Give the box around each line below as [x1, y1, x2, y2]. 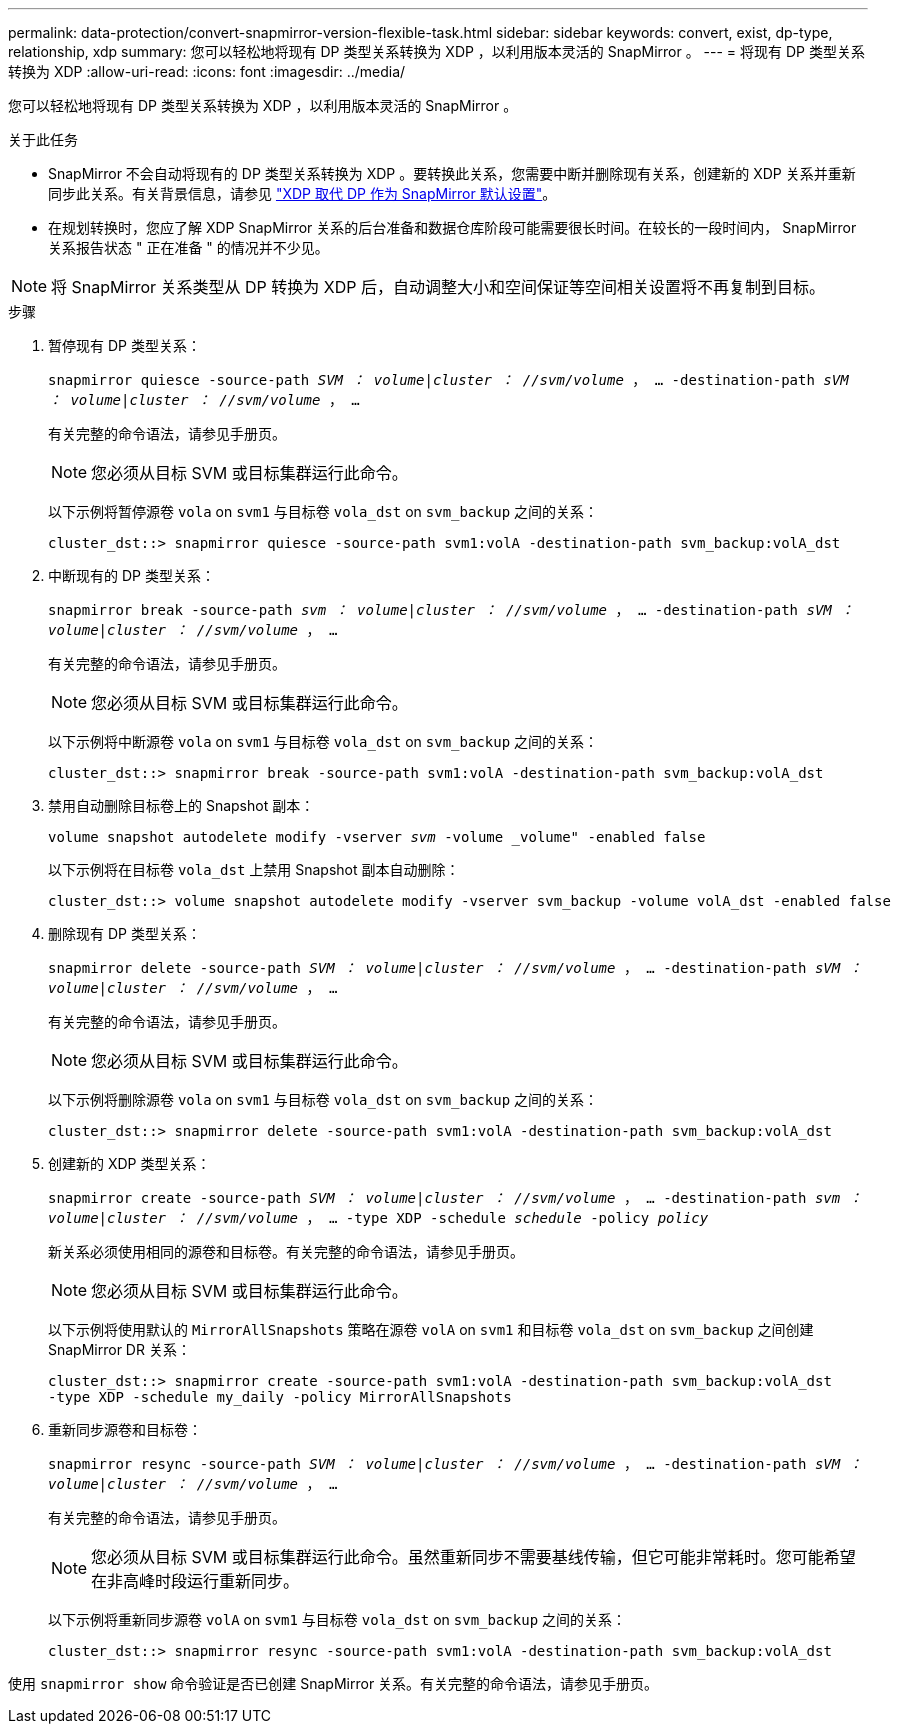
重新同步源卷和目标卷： [48, 1421, 202, 1438]
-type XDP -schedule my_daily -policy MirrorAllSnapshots [48, 1389, 512, 1405]
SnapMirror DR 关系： [48, 1341, 191, 1358]
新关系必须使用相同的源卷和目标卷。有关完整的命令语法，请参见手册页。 [48, 1243, 524, 1260]
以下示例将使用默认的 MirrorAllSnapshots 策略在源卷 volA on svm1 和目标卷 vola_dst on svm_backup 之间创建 [48, 1321, 814, 1338]
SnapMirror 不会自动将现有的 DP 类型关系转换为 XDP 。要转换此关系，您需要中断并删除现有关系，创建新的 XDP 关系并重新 [48, 165, 856, 182]
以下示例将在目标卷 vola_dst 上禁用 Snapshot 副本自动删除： [48, 861, 460, 878]
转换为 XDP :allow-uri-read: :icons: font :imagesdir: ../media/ [8, 63, 406, 80]
